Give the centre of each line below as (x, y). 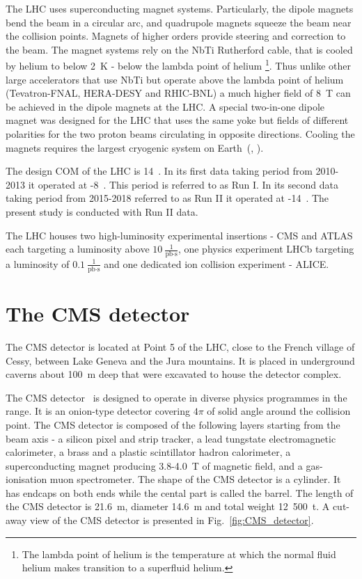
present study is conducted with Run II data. (102, 211)
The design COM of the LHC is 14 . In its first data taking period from (159, 171)
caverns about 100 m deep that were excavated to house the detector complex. (174, 374)
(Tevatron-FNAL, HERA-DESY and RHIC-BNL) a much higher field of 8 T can (178, 93)
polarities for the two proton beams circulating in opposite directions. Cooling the (180, 134)
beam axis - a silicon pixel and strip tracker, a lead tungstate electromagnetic (171, 438)
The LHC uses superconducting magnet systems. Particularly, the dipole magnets (180, 8)
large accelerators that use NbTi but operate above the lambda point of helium (175, 79)
